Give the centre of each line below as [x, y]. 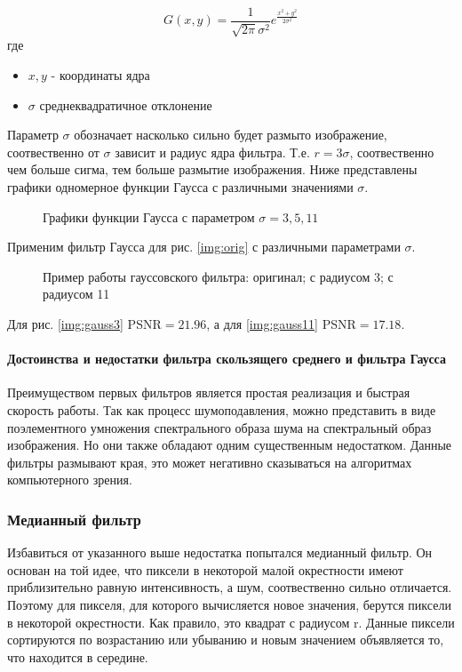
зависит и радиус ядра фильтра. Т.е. [212, 152]
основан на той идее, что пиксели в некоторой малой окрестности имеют [205, 569]
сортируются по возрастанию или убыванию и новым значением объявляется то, [226, 640]
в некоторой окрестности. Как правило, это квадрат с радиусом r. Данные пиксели [231, 622]
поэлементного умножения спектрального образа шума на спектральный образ [219, 427]
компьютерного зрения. [70, 480]
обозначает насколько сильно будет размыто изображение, [231, 135]
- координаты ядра [100, 75]
